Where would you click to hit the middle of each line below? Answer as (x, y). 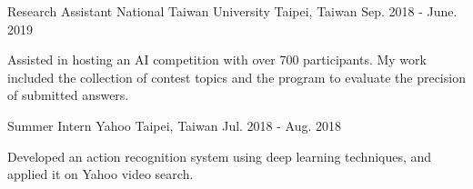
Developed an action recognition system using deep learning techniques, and (220, 156)
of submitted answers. (68, 95)
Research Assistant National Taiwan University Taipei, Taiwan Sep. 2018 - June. (232, 11)
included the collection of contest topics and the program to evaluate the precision (236, 77)
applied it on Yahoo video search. (101, 174)
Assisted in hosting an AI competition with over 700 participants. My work (217, 60)
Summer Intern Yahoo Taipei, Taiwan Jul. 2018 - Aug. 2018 (175, 125)
